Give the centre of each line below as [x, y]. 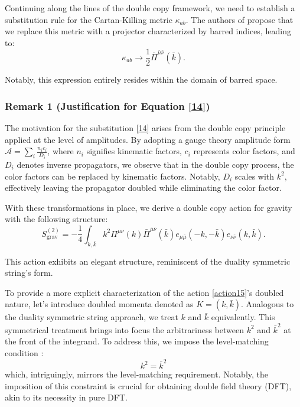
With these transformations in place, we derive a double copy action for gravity [149, 207]
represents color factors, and [244, 151]
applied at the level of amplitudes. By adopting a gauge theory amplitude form [148, 139]
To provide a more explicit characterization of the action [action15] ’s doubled [144, 292]
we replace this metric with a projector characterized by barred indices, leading [148, 31]
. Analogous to [268, 304]
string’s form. [29, 273]
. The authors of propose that [239, 19]
